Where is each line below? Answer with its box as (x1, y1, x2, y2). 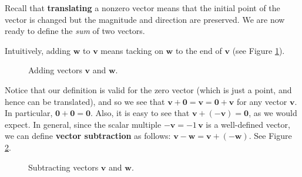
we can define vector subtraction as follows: (5, 130, 171, 142)
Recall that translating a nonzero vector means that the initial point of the (5, 2, 280, 13)
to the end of (175, 44, 222, 56)
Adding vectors (28, 64, 82, 76)
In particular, (5, 107, 53, 119)
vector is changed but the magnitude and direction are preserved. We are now (5, 13, 285, 25)
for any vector (236, 95, 287, 107)
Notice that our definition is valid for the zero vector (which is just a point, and (5, 83, 292, 96)
